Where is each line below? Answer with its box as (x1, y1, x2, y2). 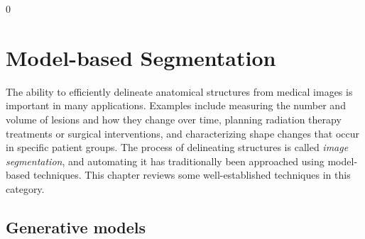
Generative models (6, 216, 146, 238)
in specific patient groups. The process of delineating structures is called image (6, 140, 349, 155)
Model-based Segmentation (6, 43, 276, 72)
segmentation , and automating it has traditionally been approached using (6, 153, 325, 168)
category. (6, 181, 45, 196)
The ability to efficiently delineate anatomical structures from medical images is (6, 84, 353, 99)
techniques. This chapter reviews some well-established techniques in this (33, 167, 351, 182)
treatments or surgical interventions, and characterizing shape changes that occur (6, 126, 360, 140)
